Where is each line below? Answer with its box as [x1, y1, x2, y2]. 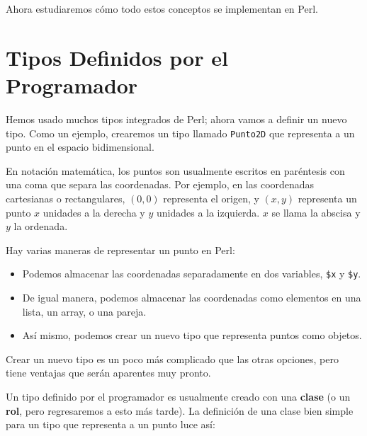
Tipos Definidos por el [6, 42, 228, 71]
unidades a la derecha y [43, 205, 145, 219]
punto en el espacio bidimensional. [6, 139, 154, 154]
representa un [298, 190, 357, 205]
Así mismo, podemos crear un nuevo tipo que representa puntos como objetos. [22, 328, 362, 343]
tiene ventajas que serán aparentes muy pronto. [6, 365, 211, 380]
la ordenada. [13, 219, 68, 234]
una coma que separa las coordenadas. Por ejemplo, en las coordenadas [6, 177, 315, 192]
